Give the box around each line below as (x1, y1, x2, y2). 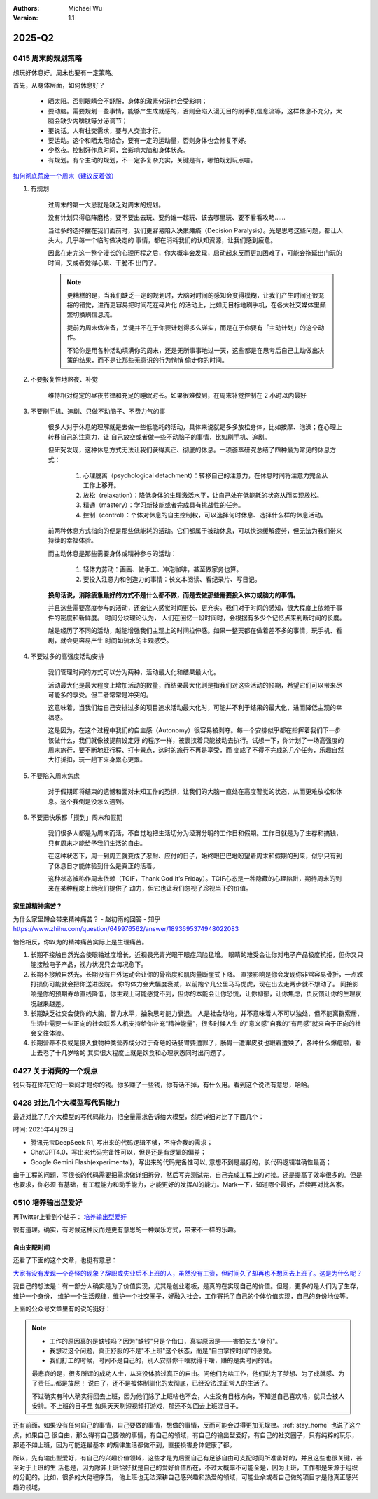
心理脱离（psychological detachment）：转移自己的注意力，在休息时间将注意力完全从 (83, 471, 328, 480)
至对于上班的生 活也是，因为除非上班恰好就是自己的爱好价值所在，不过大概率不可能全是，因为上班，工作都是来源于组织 (13, 1463, 358, 1472)
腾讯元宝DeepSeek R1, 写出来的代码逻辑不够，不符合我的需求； (30, 1138, 213, 1146)
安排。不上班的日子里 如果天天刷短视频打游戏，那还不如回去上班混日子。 (31, 1402, 242, 1410)
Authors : (13, 4, 40, 12)
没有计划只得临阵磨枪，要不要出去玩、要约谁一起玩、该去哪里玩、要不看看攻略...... (48, 214, 286, 222)
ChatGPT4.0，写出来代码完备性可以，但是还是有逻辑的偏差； (30, 1148, 206, 1157)
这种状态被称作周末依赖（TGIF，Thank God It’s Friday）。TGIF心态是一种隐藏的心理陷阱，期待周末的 (48, 874, 336, 882)
